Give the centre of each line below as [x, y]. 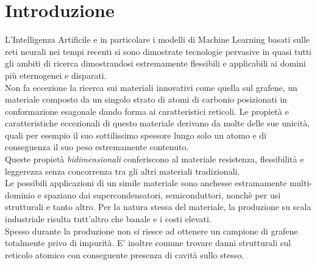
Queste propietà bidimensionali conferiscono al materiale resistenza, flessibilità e [155, 159]
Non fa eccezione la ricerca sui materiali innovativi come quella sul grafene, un [151, 87]
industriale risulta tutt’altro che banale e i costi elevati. [108, 219]
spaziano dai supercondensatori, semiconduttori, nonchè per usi [162, 194]
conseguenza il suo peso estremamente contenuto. [97, 147]
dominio [20, 194]
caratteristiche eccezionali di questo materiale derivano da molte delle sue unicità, [158, 123]
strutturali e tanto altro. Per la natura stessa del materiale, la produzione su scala [158, 207]
